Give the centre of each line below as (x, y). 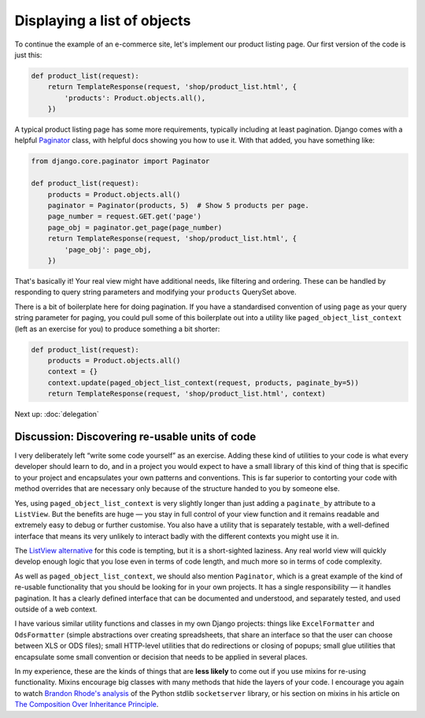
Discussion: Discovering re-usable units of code (135, 436)
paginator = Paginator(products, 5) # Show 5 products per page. (179, 206)
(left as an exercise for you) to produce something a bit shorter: (117, 329)
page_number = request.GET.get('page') (125, 216)
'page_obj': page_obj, (108, 249)
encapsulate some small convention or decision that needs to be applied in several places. (161, 657)
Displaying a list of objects (103, 20)
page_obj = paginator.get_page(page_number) (135, 227)
